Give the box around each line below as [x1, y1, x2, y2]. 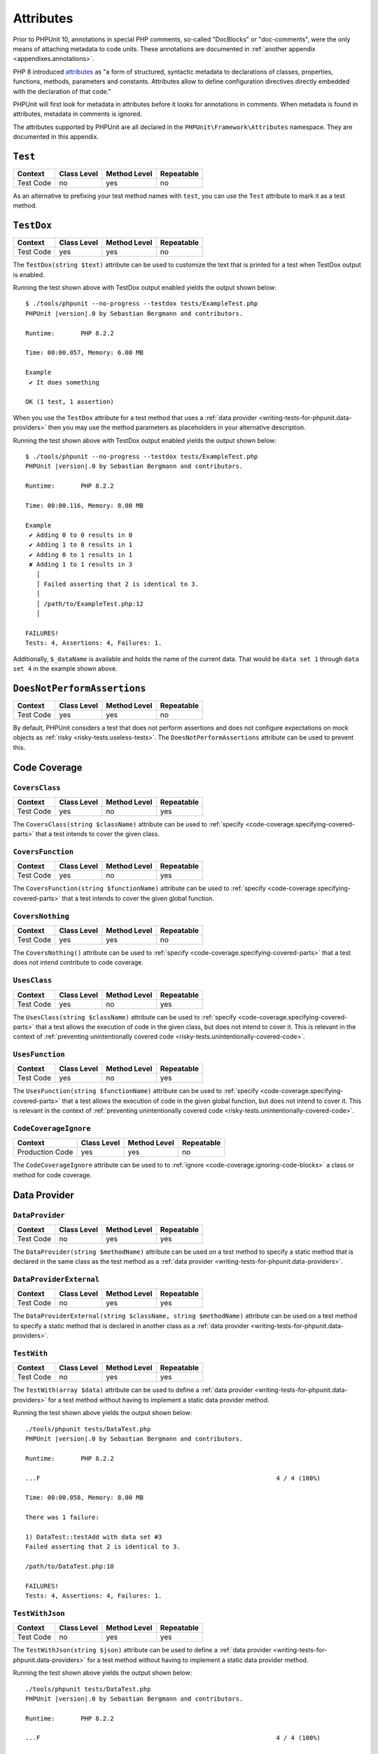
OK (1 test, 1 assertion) [25, 398, 115, 406]
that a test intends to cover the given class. [35, 830, 160, 838]
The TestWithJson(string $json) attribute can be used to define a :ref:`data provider [13, 1646, 272, 1654]
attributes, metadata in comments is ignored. [13, 109, 143, 119]
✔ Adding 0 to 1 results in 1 [29, 551, 133, 558]
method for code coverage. [13, 1170, 92, 1179]
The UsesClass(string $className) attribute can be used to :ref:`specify [13, 1012, 237, 1021]
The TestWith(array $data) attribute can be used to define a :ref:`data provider [13, 1386, 253, 1394]
